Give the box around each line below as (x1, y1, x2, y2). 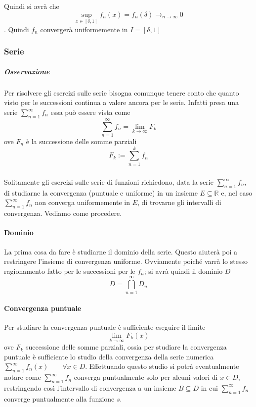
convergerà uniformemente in (40, 24, 128, 34)
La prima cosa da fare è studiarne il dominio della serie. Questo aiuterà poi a (4, 246, 238, 256)
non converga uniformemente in (35, 197, 130, 207)
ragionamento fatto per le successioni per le (4, 265, 135, 276)
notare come (4, 372, 41, 382)
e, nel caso (221, 187, 253, 198)
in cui (201, 382, 218, 393)
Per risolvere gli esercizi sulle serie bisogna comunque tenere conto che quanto (4, 87, 239, 98)
